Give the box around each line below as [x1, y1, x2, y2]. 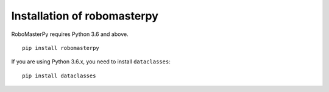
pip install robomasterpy [22, 44, 100, 51]
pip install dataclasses [22, 72, 96, 79]
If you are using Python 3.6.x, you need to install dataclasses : [11, 58, 171, 65]
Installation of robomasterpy [11, 9, 158, 23]
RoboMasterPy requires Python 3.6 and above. [11, 30, 129, 38]
